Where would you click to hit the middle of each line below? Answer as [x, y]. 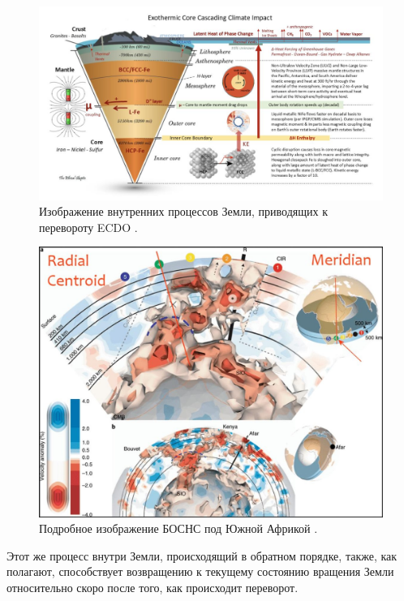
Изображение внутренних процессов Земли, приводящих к [183, 211]
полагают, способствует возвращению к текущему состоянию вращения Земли [200, 571]
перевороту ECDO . [88, 227]
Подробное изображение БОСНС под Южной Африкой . [178, 528]
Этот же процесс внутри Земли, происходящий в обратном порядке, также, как [202, 555]
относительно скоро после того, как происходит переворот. [153, 587]
